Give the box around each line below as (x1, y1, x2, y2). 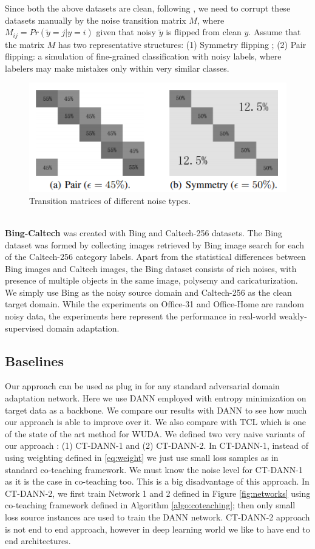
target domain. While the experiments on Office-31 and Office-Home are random (5, 298, 304, 310)
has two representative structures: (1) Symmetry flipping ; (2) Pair (58, 38, 307, 50)
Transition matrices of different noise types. (29, 194, 191, 206)
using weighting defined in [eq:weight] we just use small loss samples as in (5, 451, 279, 464)
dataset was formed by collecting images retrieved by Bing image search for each (5, 238, 304, 251)
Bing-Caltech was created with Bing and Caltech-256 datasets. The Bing (5, 226, 282, 239)
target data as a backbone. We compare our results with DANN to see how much (5, 403, 307, 416)
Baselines (5, 351, 64, 370)
